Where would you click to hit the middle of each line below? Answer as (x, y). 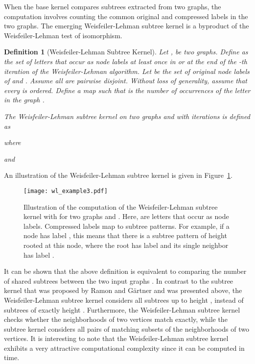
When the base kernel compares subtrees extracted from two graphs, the (113, 6)
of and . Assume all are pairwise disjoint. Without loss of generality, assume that (126, 81)
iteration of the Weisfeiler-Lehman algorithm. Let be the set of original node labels (127, 71)
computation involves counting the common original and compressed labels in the (126, 16)
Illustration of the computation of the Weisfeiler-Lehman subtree (121, 206)
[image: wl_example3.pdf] (66, 191)
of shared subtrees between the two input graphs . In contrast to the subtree (119, 280)
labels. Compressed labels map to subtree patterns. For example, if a (127, 226)
